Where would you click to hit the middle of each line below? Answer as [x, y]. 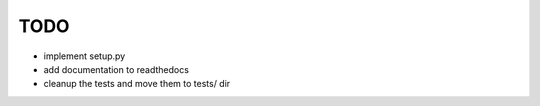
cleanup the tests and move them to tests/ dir [137, 84]
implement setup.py [84, 56]
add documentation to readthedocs [116, 69]
